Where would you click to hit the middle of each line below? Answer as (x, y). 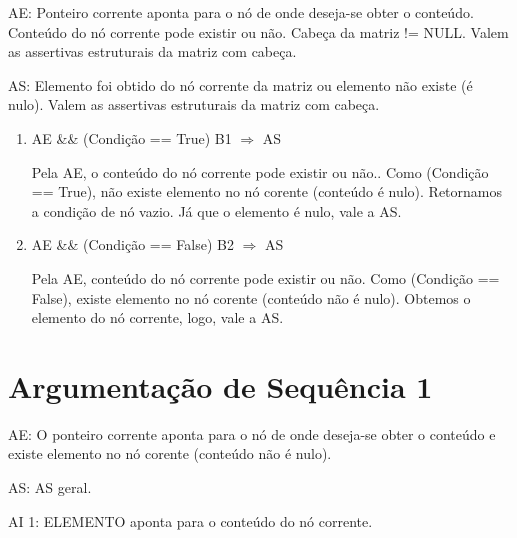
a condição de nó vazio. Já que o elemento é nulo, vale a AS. (216, 210)
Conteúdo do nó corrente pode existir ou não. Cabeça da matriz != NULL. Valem (258, 31)
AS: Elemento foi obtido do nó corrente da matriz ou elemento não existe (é (240, 84)
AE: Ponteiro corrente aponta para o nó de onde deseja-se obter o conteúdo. (241, 12)
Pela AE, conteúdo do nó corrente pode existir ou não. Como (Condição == (265, 277)
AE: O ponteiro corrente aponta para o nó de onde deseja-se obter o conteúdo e (252, 433)
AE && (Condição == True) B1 (131, 137)
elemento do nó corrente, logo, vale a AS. (157, 317)
